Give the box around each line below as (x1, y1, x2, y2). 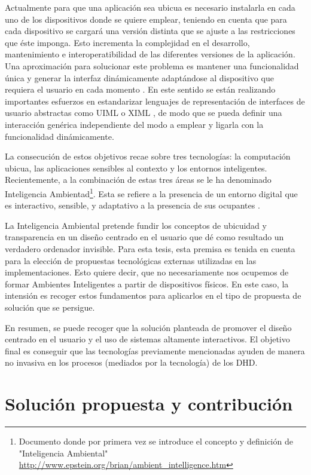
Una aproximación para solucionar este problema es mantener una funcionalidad (5, 59, 299, 72)
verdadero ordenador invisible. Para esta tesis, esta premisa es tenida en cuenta (5, 242, 295, 255)
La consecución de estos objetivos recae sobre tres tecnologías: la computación (5, 150, 291, 163)
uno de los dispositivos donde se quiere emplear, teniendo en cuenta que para (5, 13, 287, 25)
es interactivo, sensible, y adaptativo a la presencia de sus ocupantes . (5, 199, 260, 212)
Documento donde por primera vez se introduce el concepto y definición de (19, 435, 293, 447)
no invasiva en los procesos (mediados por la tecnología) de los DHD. (5, 356, 258, 369)
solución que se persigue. (5, 301, 95, 313)
